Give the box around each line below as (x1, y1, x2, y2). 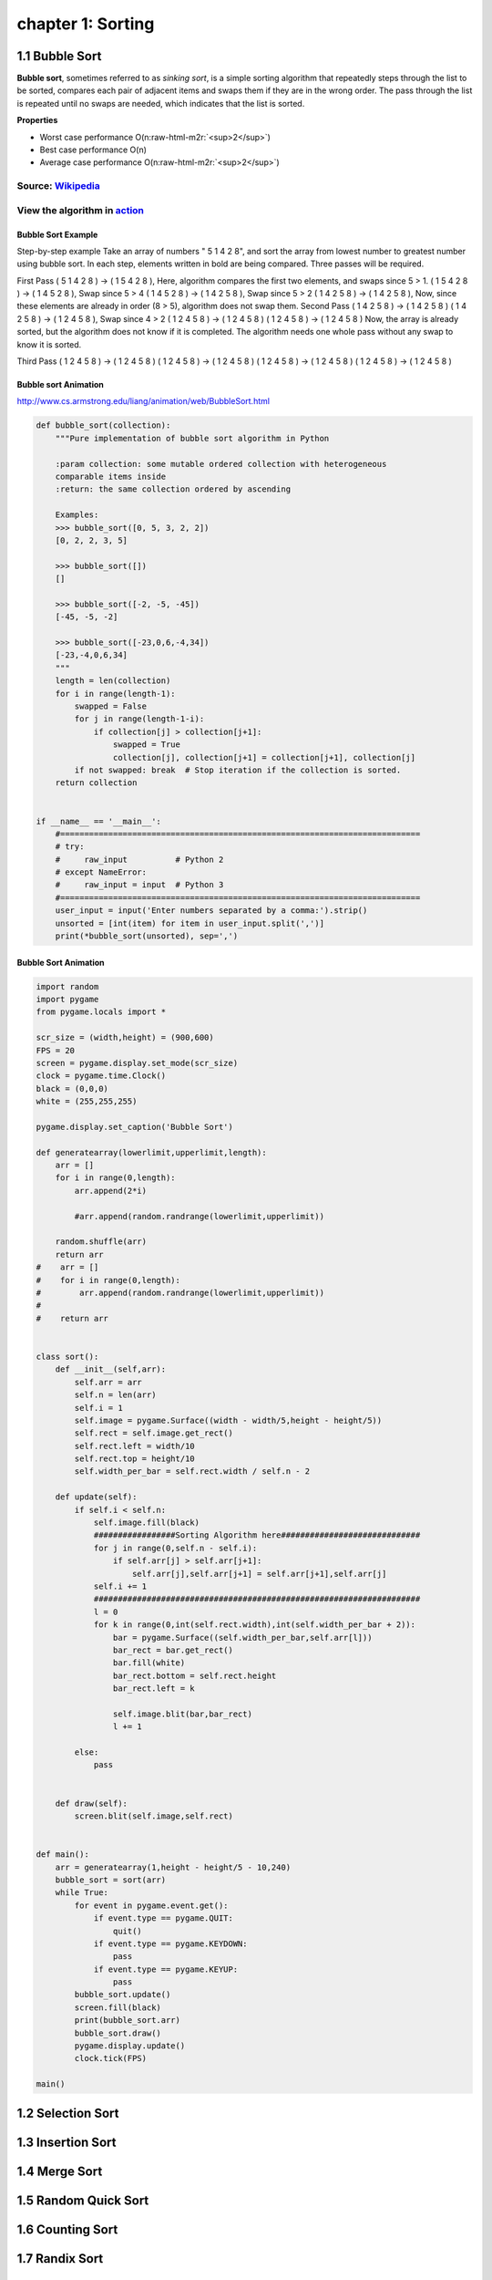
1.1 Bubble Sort (16, 48, 102, 64)
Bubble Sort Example (16, 229, 98, 240)
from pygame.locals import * (36, 1007, 167, 1017)
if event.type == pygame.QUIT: (93, 1913, 234, 1923)
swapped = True (112, 740, 181, 750)
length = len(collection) (55, 676, 171, 686)
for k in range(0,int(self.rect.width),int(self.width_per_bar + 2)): (93, 1620, 416, 1630)
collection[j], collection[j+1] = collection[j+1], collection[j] (112, 752, 416, 762)
